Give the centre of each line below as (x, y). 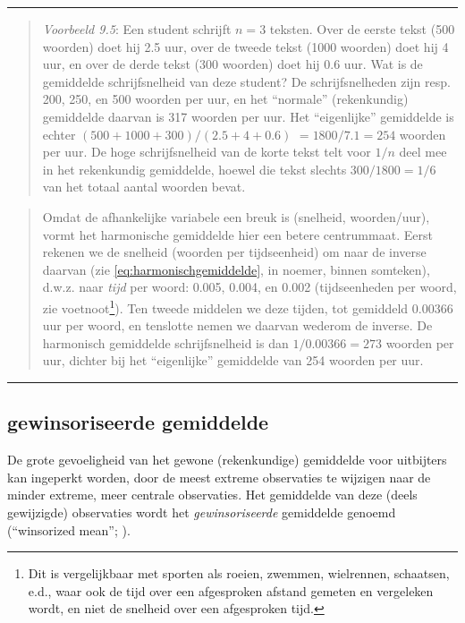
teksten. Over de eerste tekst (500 (362, 29)
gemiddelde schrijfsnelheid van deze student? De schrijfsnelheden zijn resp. (246, 81)
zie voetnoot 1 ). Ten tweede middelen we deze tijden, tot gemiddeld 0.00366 (248, 306)
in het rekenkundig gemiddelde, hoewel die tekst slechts (194, 169)
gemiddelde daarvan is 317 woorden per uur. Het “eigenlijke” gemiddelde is (248, 116)
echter (59, 134)
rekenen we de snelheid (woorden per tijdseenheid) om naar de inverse (234, 252)
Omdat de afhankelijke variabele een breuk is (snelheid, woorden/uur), (236, 216)
